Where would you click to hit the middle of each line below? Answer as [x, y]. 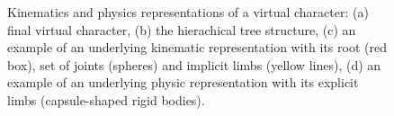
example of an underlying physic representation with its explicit [183, 82]
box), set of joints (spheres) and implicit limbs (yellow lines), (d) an [194, 64]
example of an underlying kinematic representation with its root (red [197, 47]
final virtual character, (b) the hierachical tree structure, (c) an [182, 29]
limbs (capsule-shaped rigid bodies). [106, 99]
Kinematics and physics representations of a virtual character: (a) [188, 12]
